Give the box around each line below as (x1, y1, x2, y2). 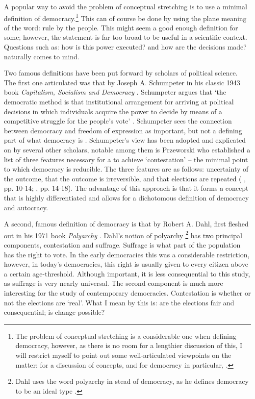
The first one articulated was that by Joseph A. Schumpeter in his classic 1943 (4, 77, 240, 87)
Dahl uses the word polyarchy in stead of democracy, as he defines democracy (15, 376, 249, 386)
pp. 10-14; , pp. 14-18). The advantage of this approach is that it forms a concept (4, 183, 249, 193)
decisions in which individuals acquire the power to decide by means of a (4, 106, 222, 116)
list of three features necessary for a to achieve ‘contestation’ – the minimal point (4, 154, 248, 164)
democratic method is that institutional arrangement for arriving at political (4, 97, 234, 106)
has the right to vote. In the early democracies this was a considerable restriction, (4, 249, 250, 259)
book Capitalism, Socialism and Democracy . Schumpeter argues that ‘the (4, 87, 227, 97)
